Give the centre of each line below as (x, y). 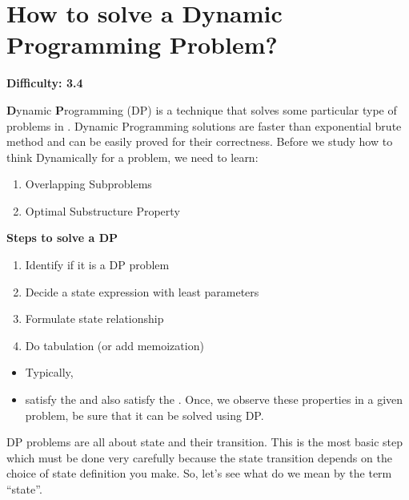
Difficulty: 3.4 (45, 83)
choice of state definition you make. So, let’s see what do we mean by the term (199, 473)
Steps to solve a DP (62, 238)
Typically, (49, 372)
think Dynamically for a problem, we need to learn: (132, 157)
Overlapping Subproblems (88, 184)
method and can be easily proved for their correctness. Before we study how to (200, 141)
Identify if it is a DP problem (97, 265)
